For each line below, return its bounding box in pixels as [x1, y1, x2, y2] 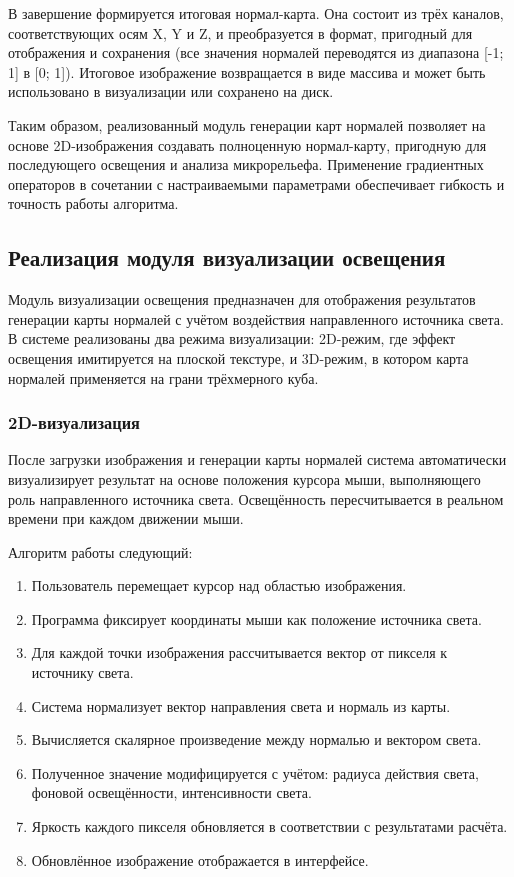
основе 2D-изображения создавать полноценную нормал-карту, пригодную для [8, 134, 487, 155]
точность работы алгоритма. [8, 193, 179, 214]
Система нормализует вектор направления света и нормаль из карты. [31, 695, 451, 716]
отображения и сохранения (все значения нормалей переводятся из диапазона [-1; [8, 42, 504, 63]
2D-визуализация [8, 410, 140, 435]
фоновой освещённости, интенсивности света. [31, 782, 312, 803]
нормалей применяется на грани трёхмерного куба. [8, 367, 319, 388]
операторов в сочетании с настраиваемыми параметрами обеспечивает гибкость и [8, 173, 505, 194]
